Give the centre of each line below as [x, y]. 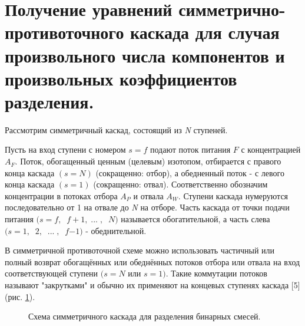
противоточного [64, 32]
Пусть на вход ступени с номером [65, 149]
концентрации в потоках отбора [61, 195]
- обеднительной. [116, 230]
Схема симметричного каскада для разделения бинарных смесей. [145, 316]
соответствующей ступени [52, 273]
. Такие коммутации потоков [216, 273]
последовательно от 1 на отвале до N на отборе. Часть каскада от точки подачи [147, 207]
